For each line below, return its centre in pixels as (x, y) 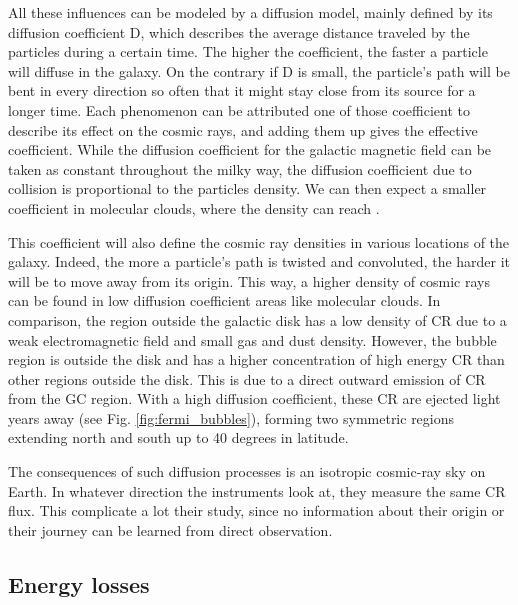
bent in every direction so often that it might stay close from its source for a (242, 90)
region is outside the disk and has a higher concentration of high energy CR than (256, 359)
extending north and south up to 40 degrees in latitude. (178, 437)
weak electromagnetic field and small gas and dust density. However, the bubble (252, 339)
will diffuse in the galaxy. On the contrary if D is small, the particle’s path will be (259, 70)
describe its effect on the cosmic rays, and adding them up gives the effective (243, 129)
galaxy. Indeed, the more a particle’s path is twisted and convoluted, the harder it (259, 261)
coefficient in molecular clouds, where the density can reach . (194, 207)
